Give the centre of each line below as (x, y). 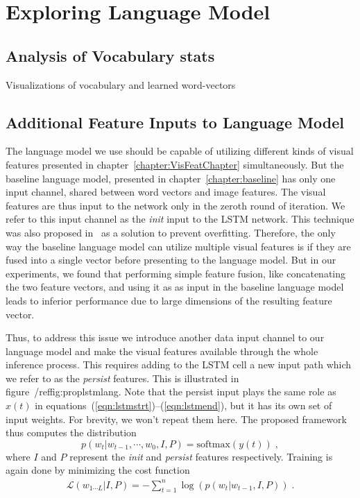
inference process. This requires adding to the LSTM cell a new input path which (179, 364)
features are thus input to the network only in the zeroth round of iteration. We (175, 205)
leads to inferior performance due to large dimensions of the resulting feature (169, 300)
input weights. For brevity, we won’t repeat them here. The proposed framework (176, 419)
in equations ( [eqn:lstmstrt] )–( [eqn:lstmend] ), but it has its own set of (183, 405)
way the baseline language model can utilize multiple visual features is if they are (178, 246)
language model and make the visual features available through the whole (162, 351)
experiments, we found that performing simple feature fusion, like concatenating (176, 273)
